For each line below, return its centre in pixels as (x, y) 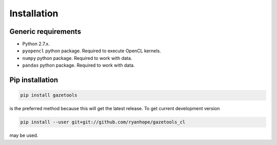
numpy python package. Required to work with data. (77, 58)
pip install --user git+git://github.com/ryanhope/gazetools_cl (103, 122)
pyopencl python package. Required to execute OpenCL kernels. (92, 51)
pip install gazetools (49, 95)
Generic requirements (45, 32)
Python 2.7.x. (36, 44)
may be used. (24, 135)
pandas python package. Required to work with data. (79, 65)
